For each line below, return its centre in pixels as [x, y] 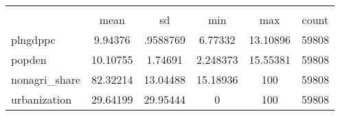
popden [29, 59]
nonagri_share [46, 79]
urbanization [42, 99]
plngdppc [33, 39]
